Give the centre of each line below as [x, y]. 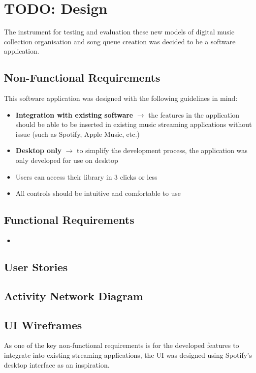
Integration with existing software [74, 114]
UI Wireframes [43, 325]
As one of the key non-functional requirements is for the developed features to [122, 345]
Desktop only [38, 150]
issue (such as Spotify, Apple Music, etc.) [78, 134]
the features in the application [194, 114]
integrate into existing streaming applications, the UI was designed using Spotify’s [128, 355]
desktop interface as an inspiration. [57, 364]
